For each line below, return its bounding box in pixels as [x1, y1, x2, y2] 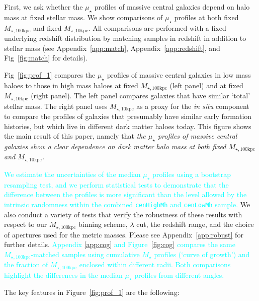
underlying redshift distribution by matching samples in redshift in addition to [4, 33, 246, 43]
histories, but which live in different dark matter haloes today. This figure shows [4, 121, 251, 131]
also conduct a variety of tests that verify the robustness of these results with [4, 209, 242, 219]
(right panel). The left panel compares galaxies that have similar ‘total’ [31, 90, 250, 101]
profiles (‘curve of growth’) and [154, 249, 250, 259]
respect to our [4, 219, 47, 229]
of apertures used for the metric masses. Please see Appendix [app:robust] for [4, 229, 243, 239]
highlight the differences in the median [4, 269, 123, 280]
